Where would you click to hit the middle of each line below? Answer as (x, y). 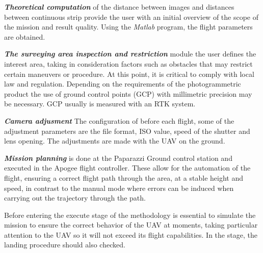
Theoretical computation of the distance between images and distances (119, 7)
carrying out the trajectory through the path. (75, 198)
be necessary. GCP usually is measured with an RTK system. (100, 104)
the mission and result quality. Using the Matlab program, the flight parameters (128, 27)
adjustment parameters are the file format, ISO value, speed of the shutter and (127, 131)
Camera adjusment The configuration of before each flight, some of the (119, 120)
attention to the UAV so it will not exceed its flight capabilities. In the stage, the (131, 234)
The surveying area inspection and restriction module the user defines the (130, 54)
